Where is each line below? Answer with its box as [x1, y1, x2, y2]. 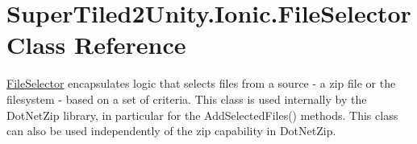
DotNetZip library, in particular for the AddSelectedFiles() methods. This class [6, 106, 398, 123]
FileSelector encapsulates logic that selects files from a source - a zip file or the [6, 75, 396, 92]
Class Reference [6, 28, 186, 61]
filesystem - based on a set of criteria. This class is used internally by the [6, 90, 367, 107]
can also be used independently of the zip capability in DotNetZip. [6, 122, 336, 139]
